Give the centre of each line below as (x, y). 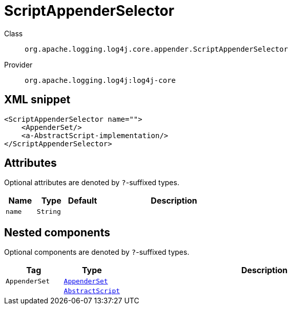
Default (82, 201)
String (49, 212)
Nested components (57, 232)
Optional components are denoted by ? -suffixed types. (97, 252)
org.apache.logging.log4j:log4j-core (100, 80)
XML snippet (37, 100)
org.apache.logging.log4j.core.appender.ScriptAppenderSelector (157, 49)
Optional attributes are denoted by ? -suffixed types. (92, 183)
